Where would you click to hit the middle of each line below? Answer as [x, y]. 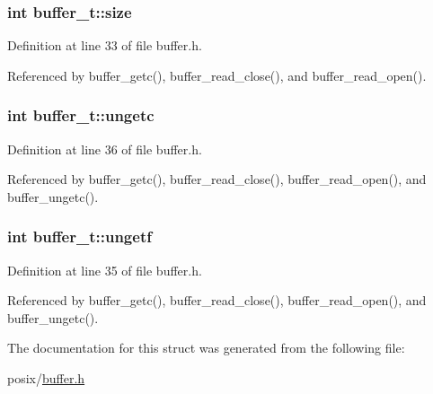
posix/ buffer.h [46, 378]
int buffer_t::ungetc [81, 115]
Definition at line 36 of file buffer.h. [105, 149]
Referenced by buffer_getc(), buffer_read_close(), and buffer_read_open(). [217, 75]
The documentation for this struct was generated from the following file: [206, 348]
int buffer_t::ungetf [80, 236]
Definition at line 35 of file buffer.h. [105, 270]
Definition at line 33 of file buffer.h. [105, 45]
